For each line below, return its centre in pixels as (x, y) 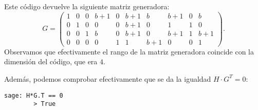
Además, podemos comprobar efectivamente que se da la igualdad (108, 78)
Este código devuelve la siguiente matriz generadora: (87, 6)
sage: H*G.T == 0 (34, 95)
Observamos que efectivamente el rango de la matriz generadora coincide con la (129, 51)
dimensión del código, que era (51, 61)
